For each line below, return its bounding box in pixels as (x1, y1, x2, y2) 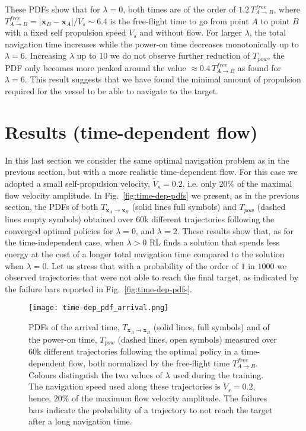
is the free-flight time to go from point (110, 14, 249, 27)
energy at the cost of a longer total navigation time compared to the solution (5, 247, 285, 260)
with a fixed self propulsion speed (5, 26, 126, 39)
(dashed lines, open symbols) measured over (117, 333, 277, 345)
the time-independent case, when (5, 236, 124, 248)
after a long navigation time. (28, 415, 132, 427)
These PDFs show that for (5, 3, 100, 15)
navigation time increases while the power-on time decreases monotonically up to (5, 37, 299, 50)
